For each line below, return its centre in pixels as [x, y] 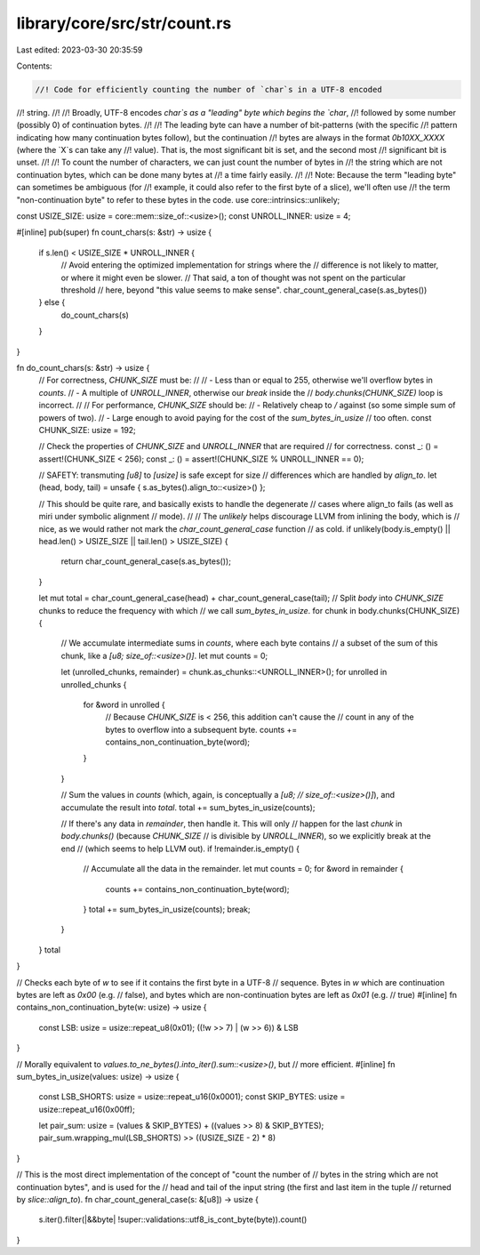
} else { [52, 302]
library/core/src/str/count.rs [124, 23]
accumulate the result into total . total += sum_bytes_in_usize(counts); [188, 807]
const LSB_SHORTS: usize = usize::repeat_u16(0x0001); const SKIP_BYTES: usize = [192, 1097]
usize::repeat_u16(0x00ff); [87, 1109]
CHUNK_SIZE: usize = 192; [88, 430]
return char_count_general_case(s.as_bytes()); [146, 561]
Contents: [34, 66]
